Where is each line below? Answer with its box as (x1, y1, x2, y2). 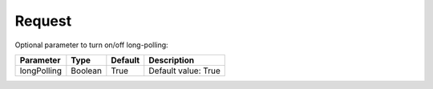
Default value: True (148, 65, 221, 76)
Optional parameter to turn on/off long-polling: (14, 40, 168, 50)
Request (14, 12, 72, 30)
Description (148, 55, 195, 66)
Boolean (71, 65, 103, 76)
